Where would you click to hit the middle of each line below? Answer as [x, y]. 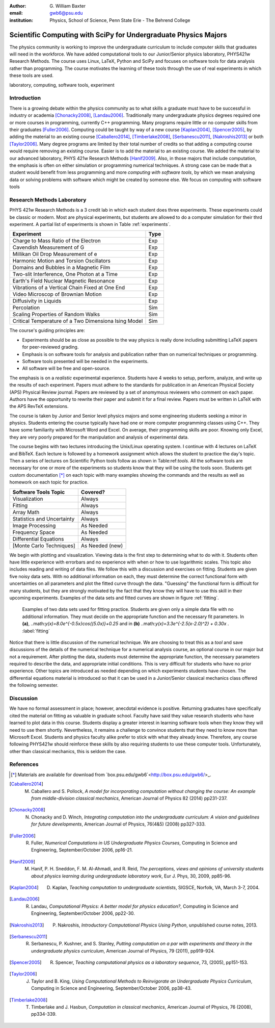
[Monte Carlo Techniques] [44, 546]
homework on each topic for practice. [49, 482]
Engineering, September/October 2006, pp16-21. [82, 850]
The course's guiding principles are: [47, 330]
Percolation [26, 307]
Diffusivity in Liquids [37, 301]
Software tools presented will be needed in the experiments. [85, 361]
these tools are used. [31, 75]
